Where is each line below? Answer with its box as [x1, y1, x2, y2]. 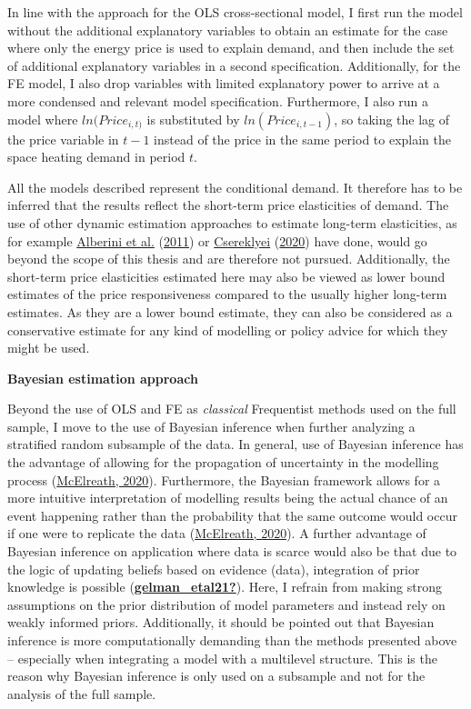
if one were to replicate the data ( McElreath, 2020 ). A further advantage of [7, 524, 426, 543]
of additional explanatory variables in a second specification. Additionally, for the [7, 55, 461, 75]
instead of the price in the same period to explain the [154, 129, 451, 148]
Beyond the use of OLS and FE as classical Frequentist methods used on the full [7, 399, 456, 418]
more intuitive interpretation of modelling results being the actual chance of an [7, 488, 448, 507]
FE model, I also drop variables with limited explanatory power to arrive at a [7, 74, 440, 93]
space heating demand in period [7, 147, 185, 166]
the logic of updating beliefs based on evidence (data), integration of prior [7, 559, 420, 578]
